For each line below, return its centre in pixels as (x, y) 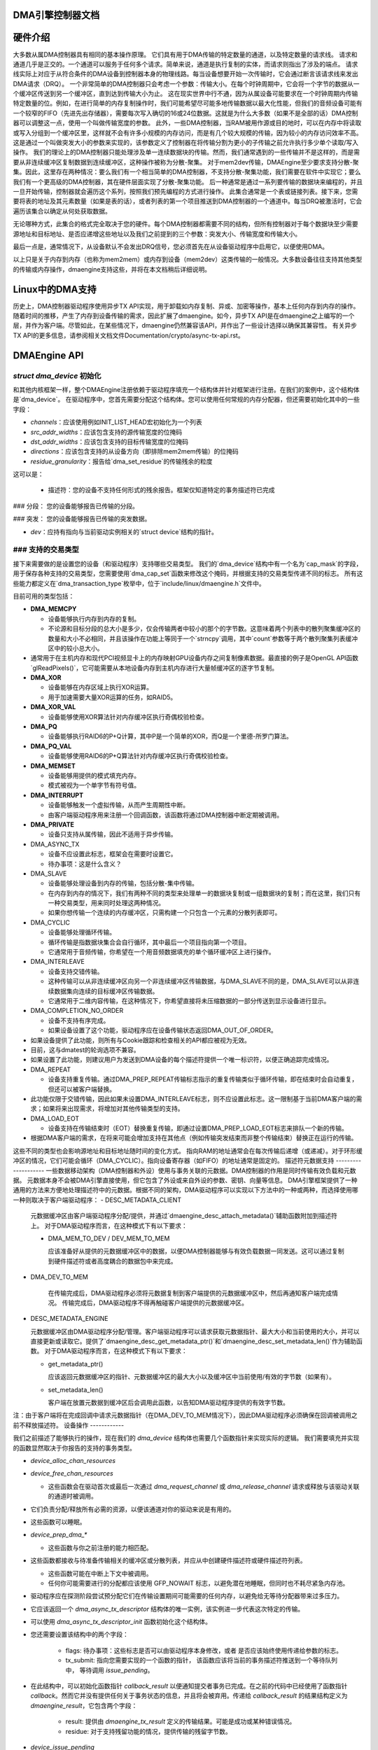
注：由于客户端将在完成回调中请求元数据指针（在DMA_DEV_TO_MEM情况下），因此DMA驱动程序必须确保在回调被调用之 (185, 1415)
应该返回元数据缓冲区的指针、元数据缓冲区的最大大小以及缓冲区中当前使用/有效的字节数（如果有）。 (192, 1377)
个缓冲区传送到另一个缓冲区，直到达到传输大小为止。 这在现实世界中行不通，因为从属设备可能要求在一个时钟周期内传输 (185, 94)
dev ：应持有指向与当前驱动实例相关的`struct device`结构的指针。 (124, 531)
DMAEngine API (48, 355)
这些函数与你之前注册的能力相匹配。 (100, 1548)
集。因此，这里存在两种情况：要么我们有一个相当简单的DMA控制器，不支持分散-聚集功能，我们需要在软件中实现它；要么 (187, 172)
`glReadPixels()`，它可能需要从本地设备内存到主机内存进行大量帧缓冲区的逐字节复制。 (154, 668)
